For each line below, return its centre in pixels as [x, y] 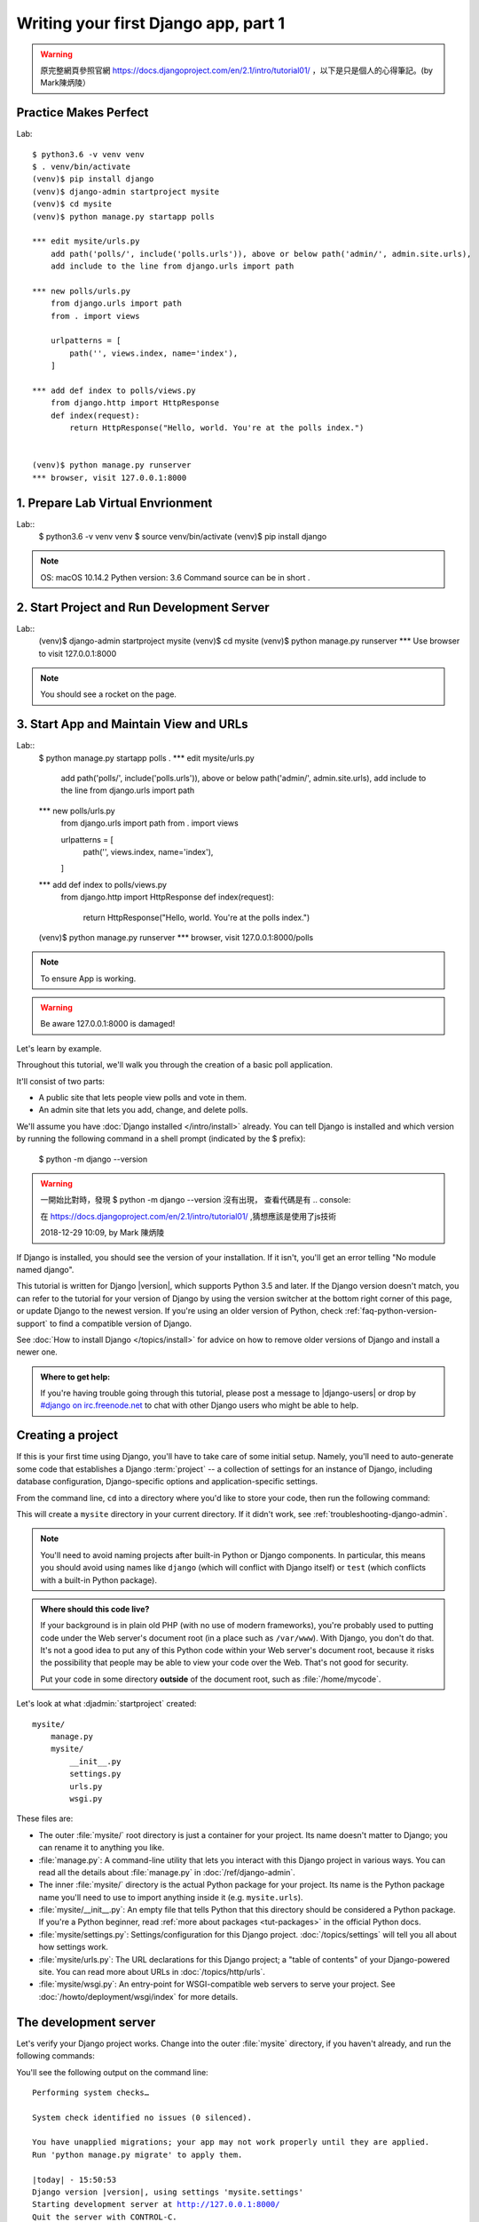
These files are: [45, 1818]
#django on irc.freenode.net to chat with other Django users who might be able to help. [200, 1405]
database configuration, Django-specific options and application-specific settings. [167, 1482]
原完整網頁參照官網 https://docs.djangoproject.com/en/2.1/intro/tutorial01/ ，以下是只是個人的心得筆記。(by [237, 70]
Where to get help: [75, 1377]
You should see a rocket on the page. [109, 694]
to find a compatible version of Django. [121, 1323]
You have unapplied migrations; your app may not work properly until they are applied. [231, 2142]
